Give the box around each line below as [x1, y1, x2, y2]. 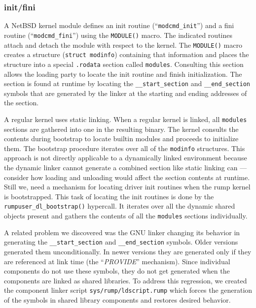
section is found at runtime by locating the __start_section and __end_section [4, 78, 250, 89]
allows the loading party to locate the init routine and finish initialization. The [4, 68, 242, 79]
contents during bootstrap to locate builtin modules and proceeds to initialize [4, 133, 239, 144]
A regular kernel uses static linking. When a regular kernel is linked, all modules [4, 114, 247, 124]
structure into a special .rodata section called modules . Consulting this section [4, 59, 244, 69]
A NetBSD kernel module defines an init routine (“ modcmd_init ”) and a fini [4, 20, 234, 31]
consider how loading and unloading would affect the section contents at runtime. [4, 172, 250, 182]
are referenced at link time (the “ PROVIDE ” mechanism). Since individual [4, 256, 230, 266]
